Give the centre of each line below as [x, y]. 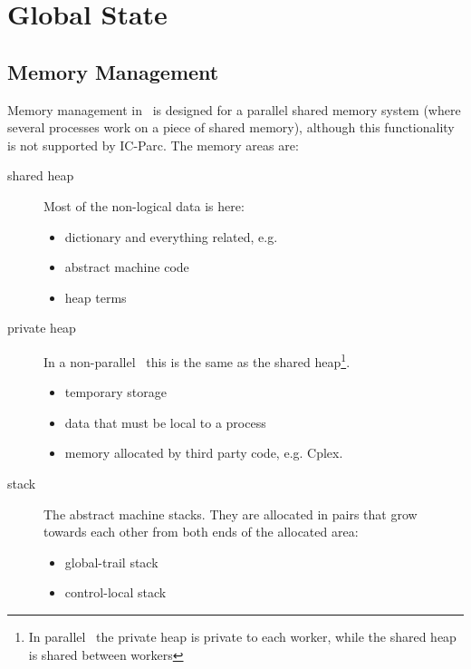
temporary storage [115, 392]
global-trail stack [111, 562]
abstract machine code [127, 267]
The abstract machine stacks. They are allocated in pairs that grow [231, 514]
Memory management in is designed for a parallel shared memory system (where [234, 109]
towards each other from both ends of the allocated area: [201, 532]
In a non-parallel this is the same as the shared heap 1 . [197, 360]
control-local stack [115, 592]
